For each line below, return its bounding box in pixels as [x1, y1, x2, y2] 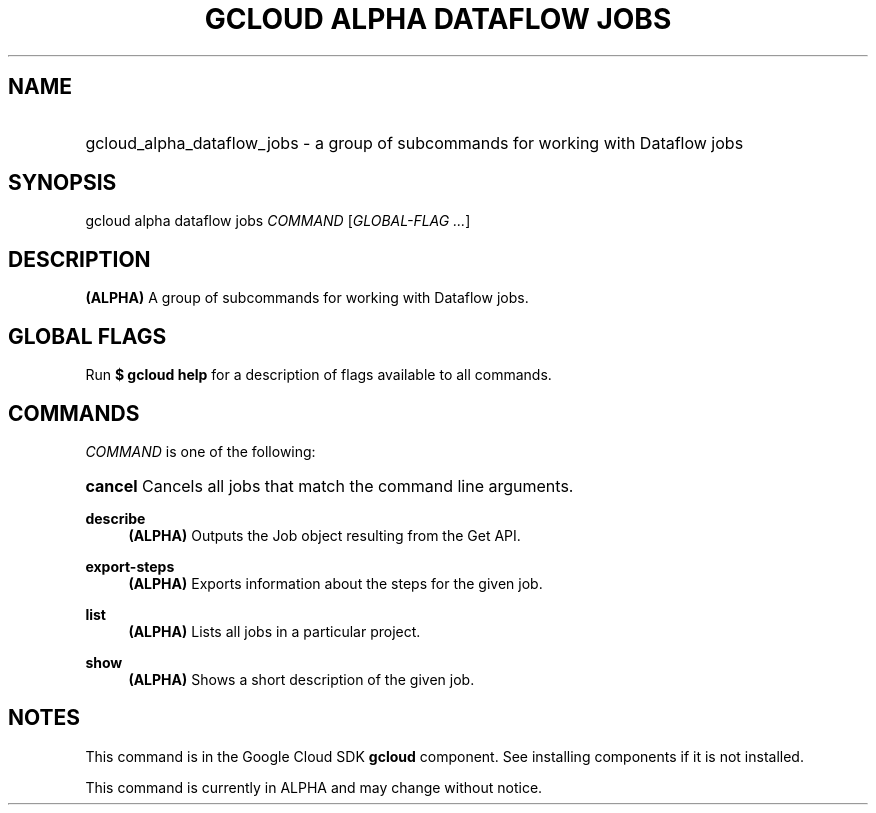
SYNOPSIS [8, 170, 117, 196]
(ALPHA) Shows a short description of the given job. [128, 670, 475, 688]
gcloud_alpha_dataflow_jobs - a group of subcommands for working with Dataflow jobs [85, 132, 744, 153]
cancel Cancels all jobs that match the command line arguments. [85, 475, 574, 496]
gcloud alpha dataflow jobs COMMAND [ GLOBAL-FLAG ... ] [85, 212, 471, 230]
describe [85, 509, 146, 527]
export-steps [85, 557, 175, 575]
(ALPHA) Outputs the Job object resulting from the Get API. [128, 526, 521, 544]
